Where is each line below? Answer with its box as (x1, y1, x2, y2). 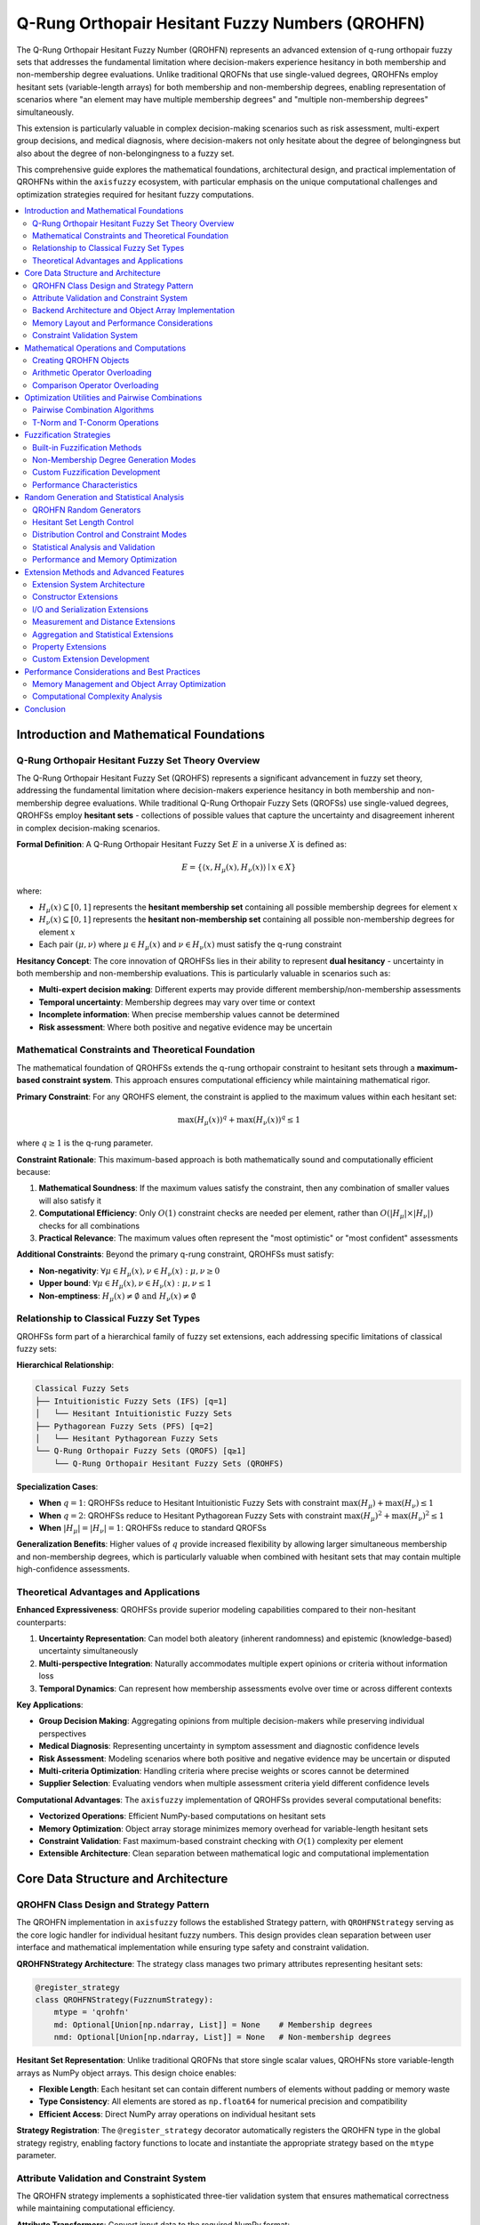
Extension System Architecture (32, 578, 146, 589)
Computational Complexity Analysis (32, 691, 163, 702)
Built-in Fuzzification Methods (32, 441, 142, 453)
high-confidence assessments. (16, 1564, 131, 1574)
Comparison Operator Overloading (32, 379, 159, 391)
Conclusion (24, 703, 67, 714)
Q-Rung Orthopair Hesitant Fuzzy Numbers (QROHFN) (16, 13, 426, 33)
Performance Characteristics (32, 479, 138, 489)
